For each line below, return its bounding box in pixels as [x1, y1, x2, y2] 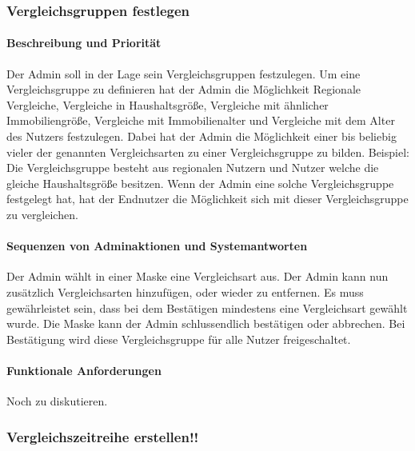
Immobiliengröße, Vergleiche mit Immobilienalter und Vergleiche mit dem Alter [6, 112, 395, 129]
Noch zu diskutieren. [6, 393, 108, 409]
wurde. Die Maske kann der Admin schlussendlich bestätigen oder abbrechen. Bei [6, 315, 405, 332]
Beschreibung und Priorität [6, 34, 162, 51]
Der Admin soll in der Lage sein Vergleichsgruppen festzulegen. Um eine [6, 65, 361, 82]
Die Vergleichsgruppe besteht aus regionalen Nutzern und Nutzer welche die [6, 159, 379, 176]
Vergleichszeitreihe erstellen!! [6, 426, 199, 446]
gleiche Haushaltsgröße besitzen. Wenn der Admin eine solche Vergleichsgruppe [6, 174, 394, 191]
